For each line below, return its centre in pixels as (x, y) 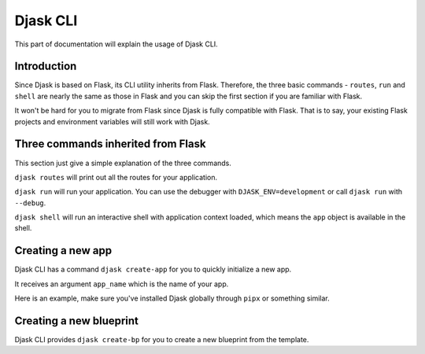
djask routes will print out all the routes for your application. (116, 177)
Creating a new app (63, 251)
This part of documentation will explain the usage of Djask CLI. (116, 44)
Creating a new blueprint (77, 321)
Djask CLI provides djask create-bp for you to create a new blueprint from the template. (162, 340)
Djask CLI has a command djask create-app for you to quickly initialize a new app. (153, 269)
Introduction (46, 66)
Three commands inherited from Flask (110, 144)
